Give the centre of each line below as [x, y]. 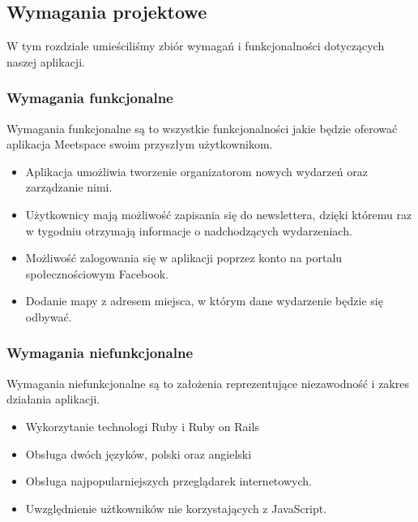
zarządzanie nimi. [69, 187]
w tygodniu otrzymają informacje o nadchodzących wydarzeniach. [189, 230]
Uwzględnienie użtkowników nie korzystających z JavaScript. [176, 508]
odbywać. [49, 316]
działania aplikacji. [53, 399]
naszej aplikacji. [46, 61]
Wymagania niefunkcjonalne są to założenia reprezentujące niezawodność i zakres [208, 383]
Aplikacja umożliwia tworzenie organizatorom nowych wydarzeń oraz [196, 171]
